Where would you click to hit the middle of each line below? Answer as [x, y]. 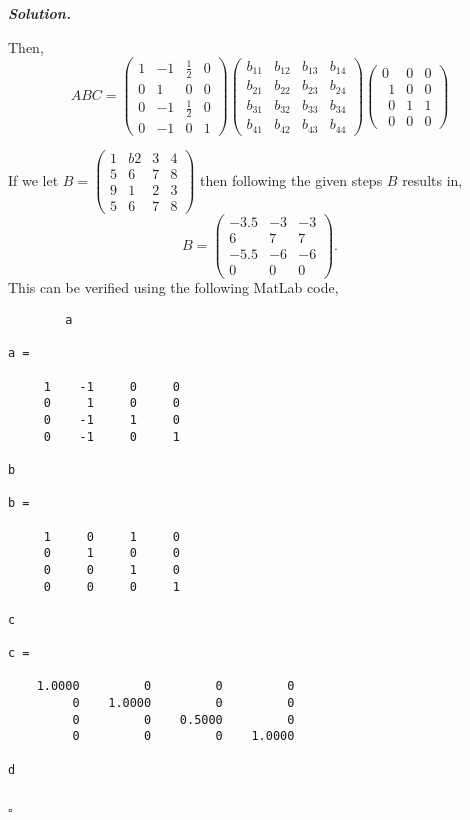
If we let [33, 179]
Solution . [39, 13]
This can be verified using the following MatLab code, [173, 287]
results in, [432, 179]
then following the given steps [291, 179]
